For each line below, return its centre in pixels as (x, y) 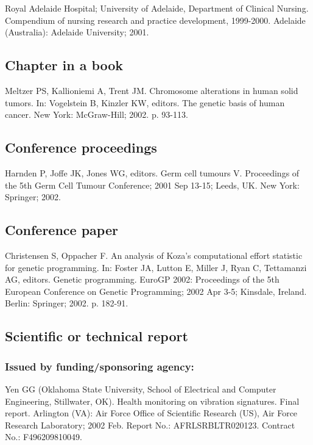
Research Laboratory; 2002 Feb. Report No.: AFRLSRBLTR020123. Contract (150, 425)
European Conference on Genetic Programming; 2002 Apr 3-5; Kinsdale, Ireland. (156, 291)
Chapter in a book (64, 65)
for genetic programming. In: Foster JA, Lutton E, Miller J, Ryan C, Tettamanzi (156, 267)
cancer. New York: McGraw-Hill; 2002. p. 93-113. (97, 114)
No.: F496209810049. (44, 437)
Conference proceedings (81, 147)
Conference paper (62, 230)
